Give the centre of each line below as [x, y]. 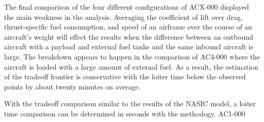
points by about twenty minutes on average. [72, 86]
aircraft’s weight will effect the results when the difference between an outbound [129, 36]
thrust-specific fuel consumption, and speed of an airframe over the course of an [128, 27]
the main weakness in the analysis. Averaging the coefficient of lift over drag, [123, 17]
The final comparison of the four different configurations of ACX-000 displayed [127, 7]
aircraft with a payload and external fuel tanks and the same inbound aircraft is [129, 47]
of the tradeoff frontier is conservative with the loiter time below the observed [125, 77]
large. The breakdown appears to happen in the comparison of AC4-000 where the [132, 56]
